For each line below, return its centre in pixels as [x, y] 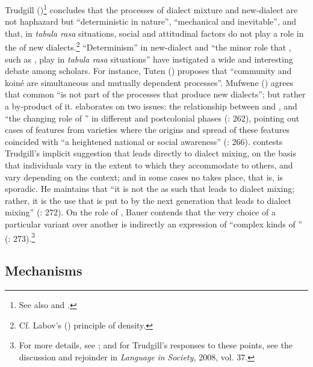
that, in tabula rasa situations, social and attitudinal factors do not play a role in [154, 33]
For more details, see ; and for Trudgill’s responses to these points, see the [156, 345]
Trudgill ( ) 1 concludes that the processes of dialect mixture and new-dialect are [151, 9]
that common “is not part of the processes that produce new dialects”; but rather [155, 94]
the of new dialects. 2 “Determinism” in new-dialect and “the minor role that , [148, 46]
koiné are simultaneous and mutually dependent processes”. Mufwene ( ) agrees [149, 82]
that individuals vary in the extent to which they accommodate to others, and [149, 165]
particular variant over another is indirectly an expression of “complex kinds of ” [154, 224]
